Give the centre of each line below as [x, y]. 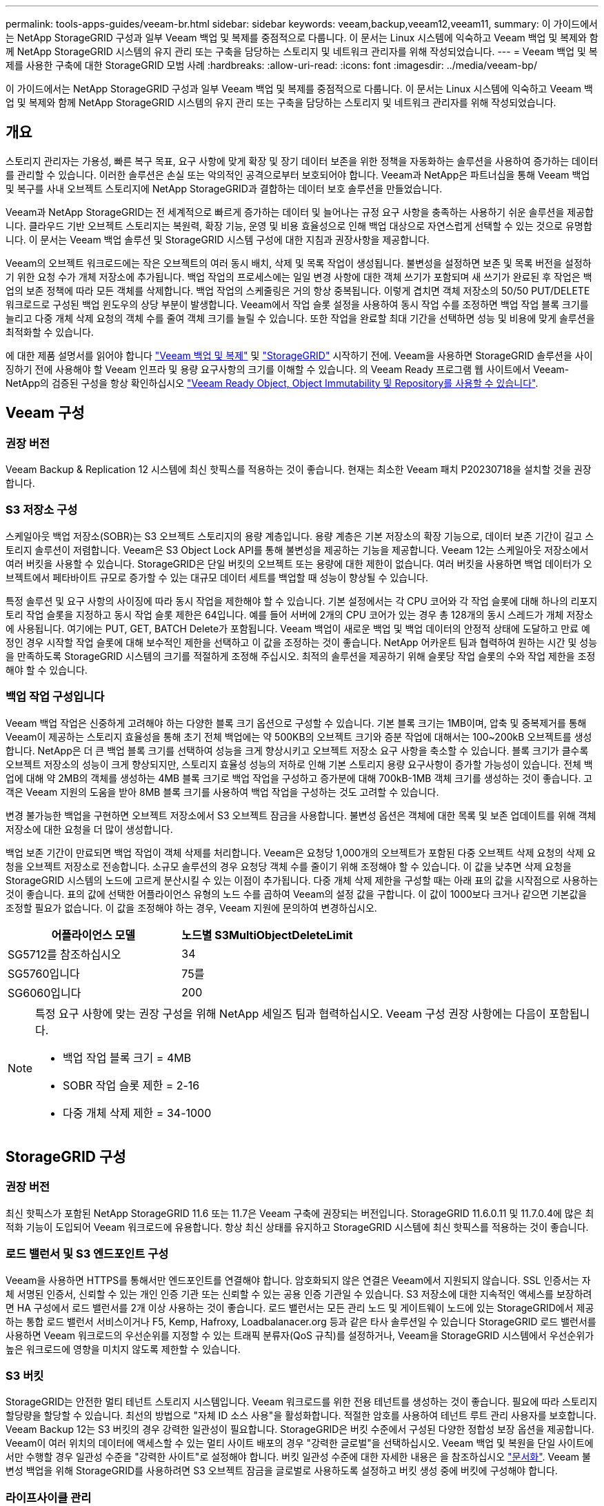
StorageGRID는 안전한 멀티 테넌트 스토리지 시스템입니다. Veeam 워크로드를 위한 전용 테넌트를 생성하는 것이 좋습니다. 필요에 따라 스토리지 [302, 1402]
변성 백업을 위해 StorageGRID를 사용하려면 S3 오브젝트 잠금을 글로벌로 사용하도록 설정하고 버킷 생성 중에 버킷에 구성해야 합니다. [282, 1471]
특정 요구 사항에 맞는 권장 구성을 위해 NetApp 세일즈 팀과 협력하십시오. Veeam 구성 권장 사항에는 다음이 [291, 1013]
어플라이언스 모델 [93, 935]
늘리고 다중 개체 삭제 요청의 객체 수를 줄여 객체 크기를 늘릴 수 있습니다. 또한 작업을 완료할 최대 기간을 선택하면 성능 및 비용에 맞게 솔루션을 [300, 318]
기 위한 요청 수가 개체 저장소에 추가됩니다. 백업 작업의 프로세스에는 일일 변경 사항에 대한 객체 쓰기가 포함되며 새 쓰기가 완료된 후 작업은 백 [299, 277]
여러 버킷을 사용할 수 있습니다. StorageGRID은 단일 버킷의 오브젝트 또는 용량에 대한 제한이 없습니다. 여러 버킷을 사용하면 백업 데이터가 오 [299, 563]
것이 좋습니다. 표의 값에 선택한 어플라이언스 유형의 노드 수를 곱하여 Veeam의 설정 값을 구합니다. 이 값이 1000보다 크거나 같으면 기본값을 [296, 894]
